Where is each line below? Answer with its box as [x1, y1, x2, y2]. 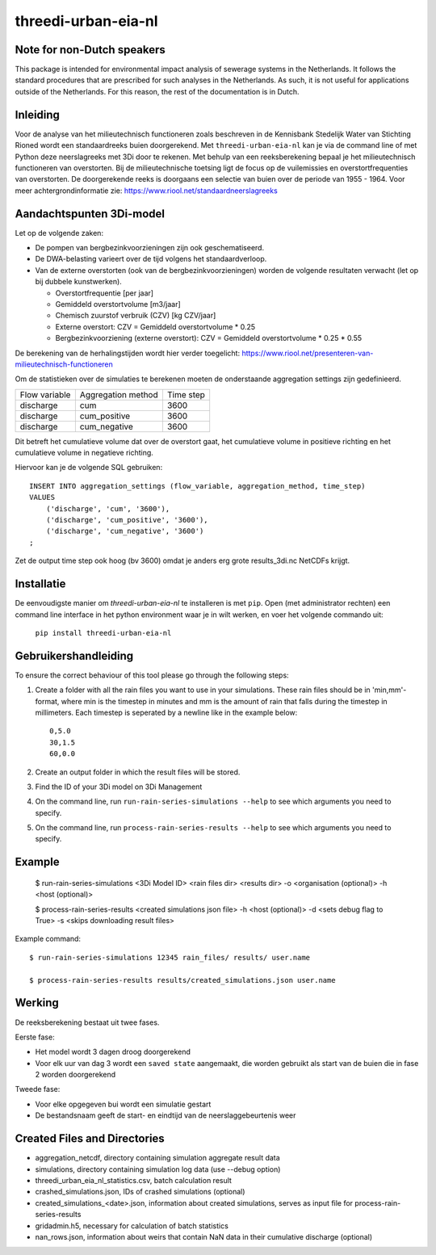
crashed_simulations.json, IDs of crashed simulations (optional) [35, 1187, 245, 1197]
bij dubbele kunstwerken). [35, 277, 123, 287]
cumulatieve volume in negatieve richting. [15, 448, 153, 458]
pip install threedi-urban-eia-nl [35, 628, 172, 637]
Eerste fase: [15, 1032, 56, 1042]
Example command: [15, 934, 81, 944]
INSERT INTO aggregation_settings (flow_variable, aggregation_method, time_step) [29, 481, 366, 490]
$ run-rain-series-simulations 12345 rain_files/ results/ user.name [29, 953, 311, 962]
